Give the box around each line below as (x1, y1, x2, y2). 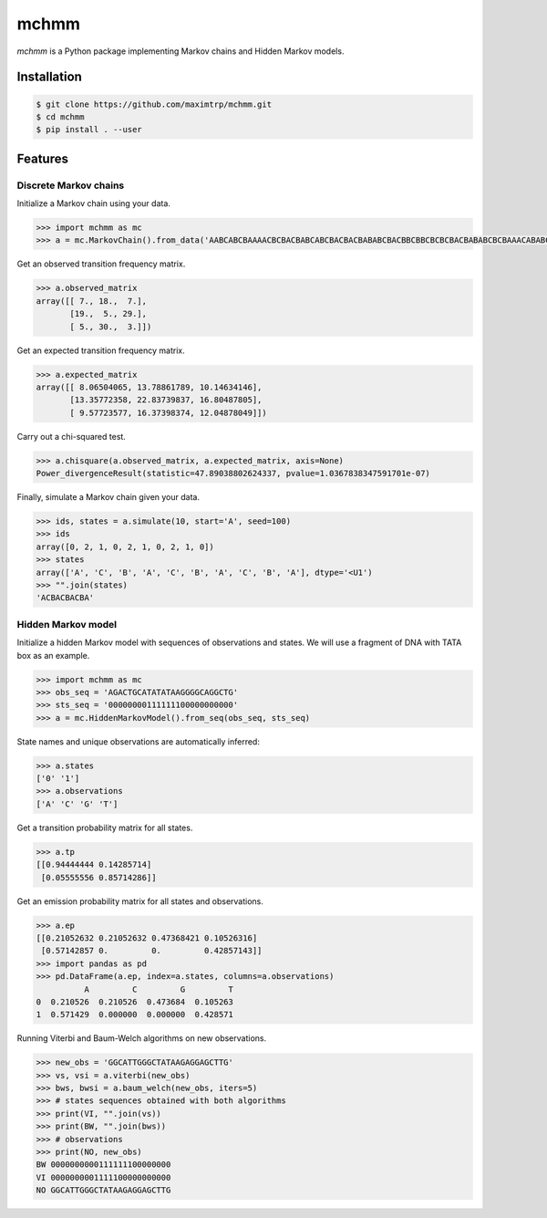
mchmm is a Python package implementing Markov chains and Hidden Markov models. (16, 46, 345, 57)
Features (16, 151, 68, 166)
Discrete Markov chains (16, 179, 125, 192)
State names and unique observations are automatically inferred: (16, 735, 260, 747)
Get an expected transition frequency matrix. (16, 345, 186, 356)
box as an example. (16, 650, 90, 661)
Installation (16, 69, 82, 85)
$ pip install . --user (36, 124, 143, 135)
